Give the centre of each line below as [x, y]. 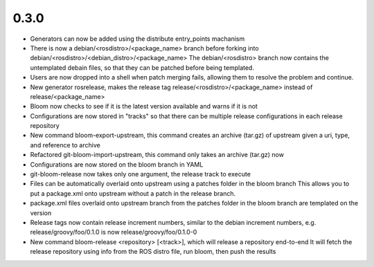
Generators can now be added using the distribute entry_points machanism [137, 39]
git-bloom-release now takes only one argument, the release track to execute [140, 174]
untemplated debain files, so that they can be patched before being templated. [142, 67]
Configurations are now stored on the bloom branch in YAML [117, 164]
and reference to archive [65, 145]
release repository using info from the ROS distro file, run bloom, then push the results [153, 252]
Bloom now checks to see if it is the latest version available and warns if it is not [144, 107]
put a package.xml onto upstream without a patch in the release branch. [133, 193]
